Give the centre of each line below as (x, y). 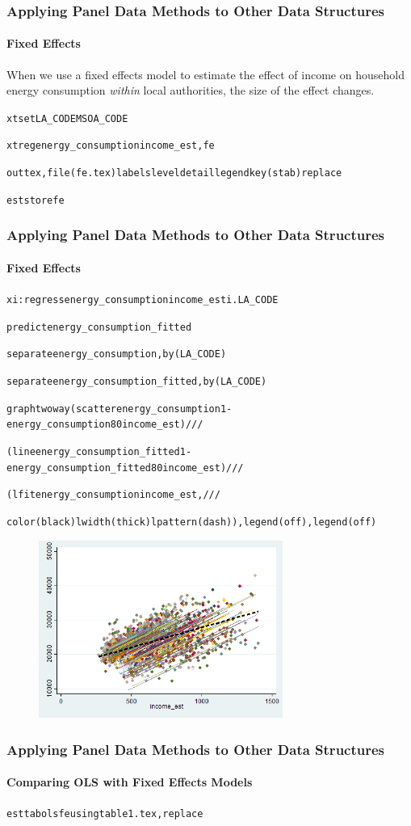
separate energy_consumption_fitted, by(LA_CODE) (137, 382)
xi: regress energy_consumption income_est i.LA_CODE (143, 300)
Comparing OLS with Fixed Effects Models (130, 782)
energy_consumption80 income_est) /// (105, 425)
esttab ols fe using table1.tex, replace (105, 814)
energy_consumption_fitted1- (113, 452)
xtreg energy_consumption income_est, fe (111, 146)
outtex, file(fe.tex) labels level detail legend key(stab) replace (174, 173)
